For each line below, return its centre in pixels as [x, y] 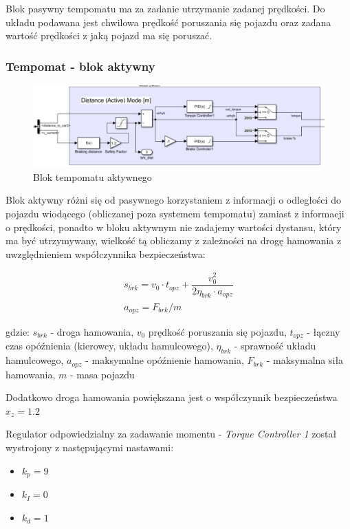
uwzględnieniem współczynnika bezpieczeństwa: [106, 253]
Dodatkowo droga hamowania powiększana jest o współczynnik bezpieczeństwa [172, 397]
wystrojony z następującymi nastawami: [90, 447]
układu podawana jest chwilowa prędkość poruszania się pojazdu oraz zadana [168, 22]
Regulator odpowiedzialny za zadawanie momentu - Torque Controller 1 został [171, 434]
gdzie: [18, 331]
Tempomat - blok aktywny [80, 66]
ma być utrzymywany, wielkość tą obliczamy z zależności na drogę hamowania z [174, 240]
